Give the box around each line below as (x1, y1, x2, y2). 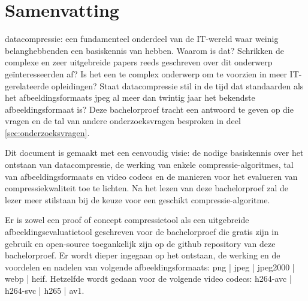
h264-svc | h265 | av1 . (5, 284, 84, 296)
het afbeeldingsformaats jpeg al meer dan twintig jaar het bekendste (5, 91, 255, 104)
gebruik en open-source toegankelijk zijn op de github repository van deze (5, 237, 276, 249)
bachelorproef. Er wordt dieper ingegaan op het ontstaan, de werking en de (5, 249, 280, 261)
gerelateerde (5, 79, 49, 92)
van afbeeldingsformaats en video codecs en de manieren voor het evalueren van (5, 170, 298, 182)
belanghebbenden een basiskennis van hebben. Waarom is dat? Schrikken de (5, 44, 284, 56)
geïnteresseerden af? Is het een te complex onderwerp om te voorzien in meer (5, 67, 287, 80)
